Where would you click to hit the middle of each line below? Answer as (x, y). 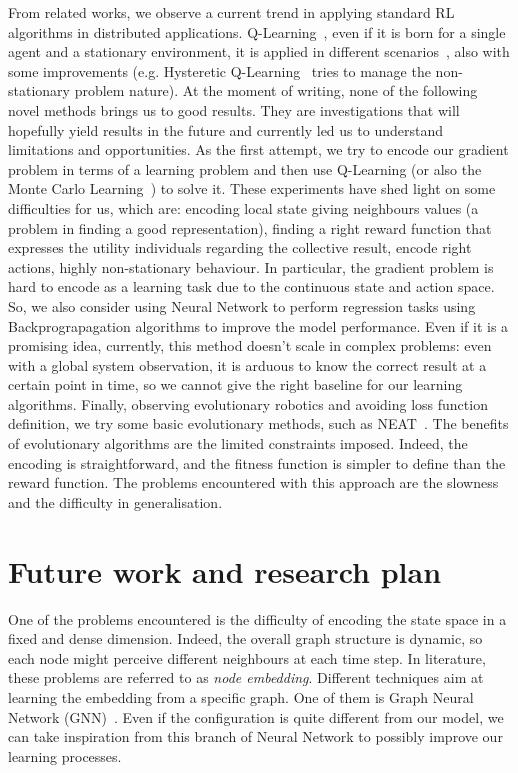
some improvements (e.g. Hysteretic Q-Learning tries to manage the (219, 70)
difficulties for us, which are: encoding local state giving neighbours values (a (243, 207)
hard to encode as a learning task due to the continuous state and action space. (251, 286)
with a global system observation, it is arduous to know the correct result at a (247, 364)
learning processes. (65, 755)
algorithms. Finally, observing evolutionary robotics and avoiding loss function (248, 403)
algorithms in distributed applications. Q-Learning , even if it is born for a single (257, 31)
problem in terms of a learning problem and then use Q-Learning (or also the (245, 168)
